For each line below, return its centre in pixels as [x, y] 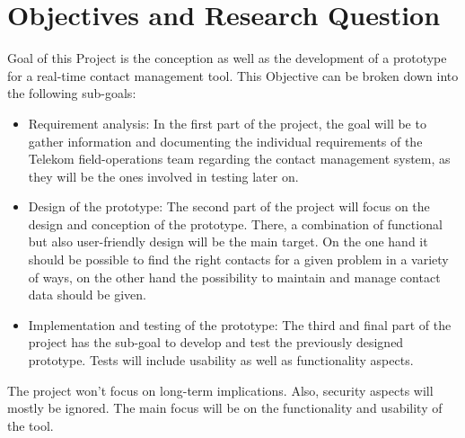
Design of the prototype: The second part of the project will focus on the [229, 206]
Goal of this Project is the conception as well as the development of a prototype [227, 58]
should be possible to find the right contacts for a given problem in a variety [238, 259]
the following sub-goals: [72, 93]
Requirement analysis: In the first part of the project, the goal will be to [227, 123]
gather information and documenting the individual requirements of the [225, 141]
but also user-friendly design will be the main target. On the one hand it [228, 241]
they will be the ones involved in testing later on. [163, 176]
